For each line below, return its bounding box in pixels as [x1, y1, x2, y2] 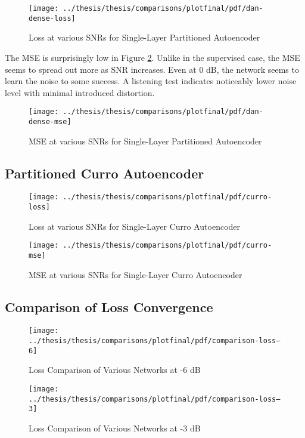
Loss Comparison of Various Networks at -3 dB [29, 421, 201, 434]
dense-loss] [29, 14, 76, 23]
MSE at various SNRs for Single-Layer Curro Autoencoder [29, 268, 242, 280]
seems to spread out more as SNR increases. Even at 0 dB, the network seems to [5, 63, 299, 75]
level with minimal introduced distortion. [5, 86, 155, 98]
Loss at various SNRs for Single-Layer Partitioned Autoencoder [29, 31, 260, 44]
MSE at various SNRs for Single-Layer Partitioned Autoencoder [29, 134, 262, 147]
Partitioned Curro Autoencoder [5, 164, 204, 182]
